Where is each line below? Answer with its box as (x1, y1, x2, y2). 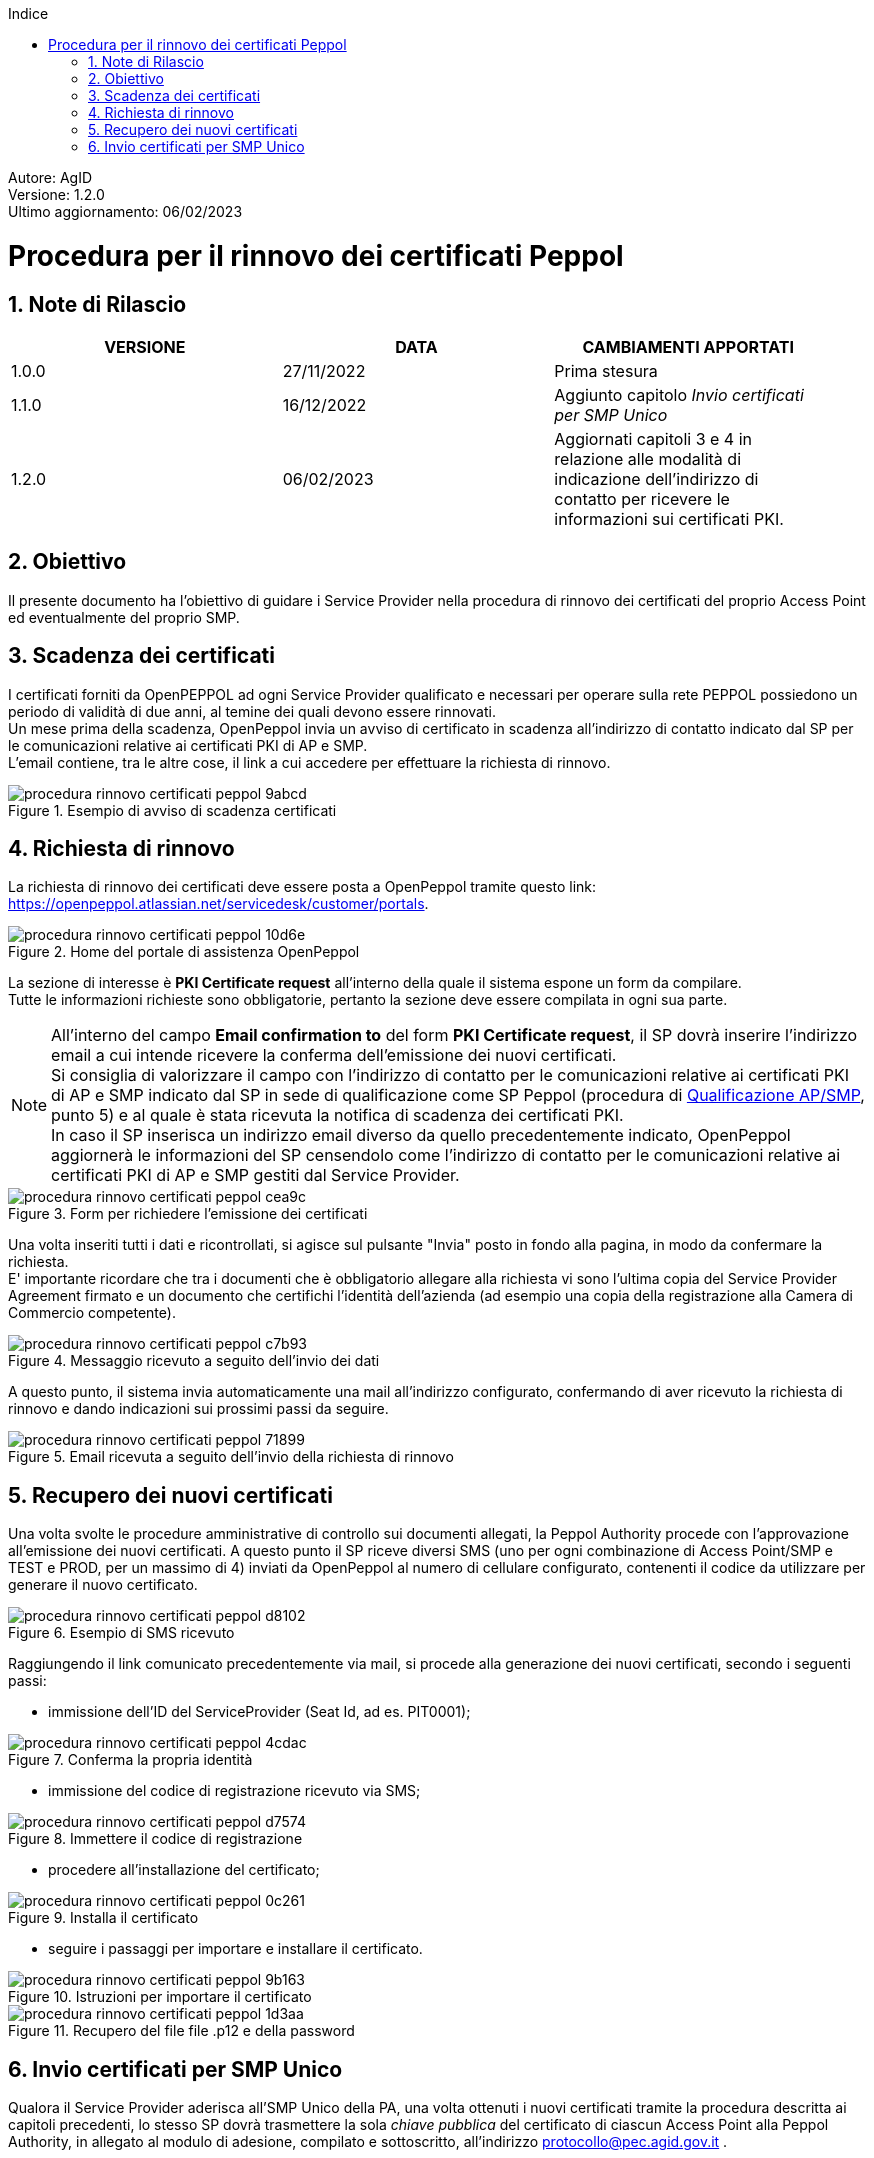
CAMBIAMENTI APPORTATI (582, 336, 794, 357)
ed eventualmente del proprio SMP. (8, 608, 240, 626)
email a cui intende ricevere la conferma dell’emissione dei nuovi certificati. (51, 1045, 617, 1066)
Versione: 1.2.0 (8, 186, 105, 203)
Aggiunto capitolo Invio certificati (554, 384, 804, 405)
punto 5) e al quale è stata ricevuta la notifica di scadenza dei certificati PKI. (51, 1105, 624, 1126)
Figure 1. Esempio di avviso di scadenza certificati (8, 801, 337, 819)
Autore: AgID (8, 169, 93, 186)
